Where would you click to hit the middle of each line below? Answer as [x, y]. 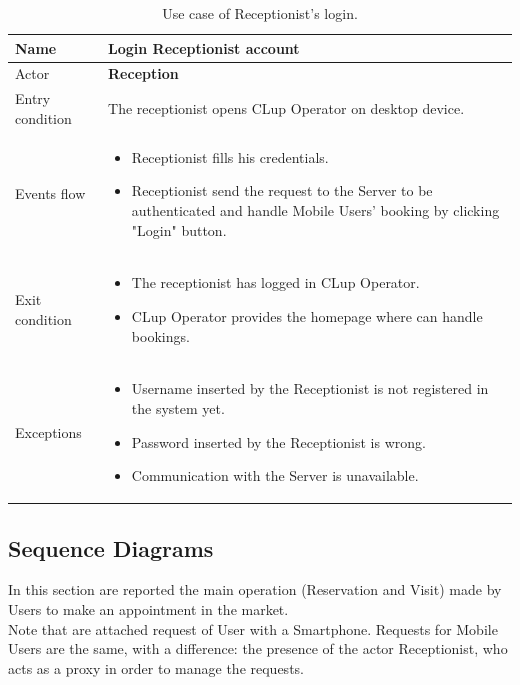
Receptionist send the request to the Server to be [282, 190]
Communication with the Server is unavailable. [275, 475]
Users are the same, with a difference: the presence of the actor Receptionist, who [258, 648]
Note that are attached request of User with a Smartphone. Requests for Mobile [253, 628]
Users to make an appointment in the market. [148, 609]
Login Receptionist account [204, 47]
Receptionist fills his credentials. [230, 156]
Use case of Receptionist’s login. [260, 13]
